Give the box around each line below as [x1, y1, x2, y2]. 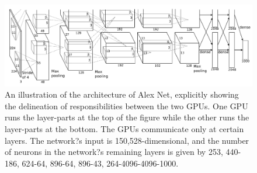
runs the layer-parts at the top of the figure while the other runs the [5, 111, 249, 123]
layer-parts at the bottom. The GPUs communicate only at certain [5, 123, 244, 135]
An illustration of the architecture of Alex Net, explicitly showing [5, 88, 239, 101]
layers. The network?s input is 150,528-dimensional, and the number [5, 134, 249, 146]
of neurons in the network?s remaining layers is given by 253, [5, 146, 223, 158]
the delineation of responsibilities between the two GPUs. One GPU [5, 99, 248, 112]
